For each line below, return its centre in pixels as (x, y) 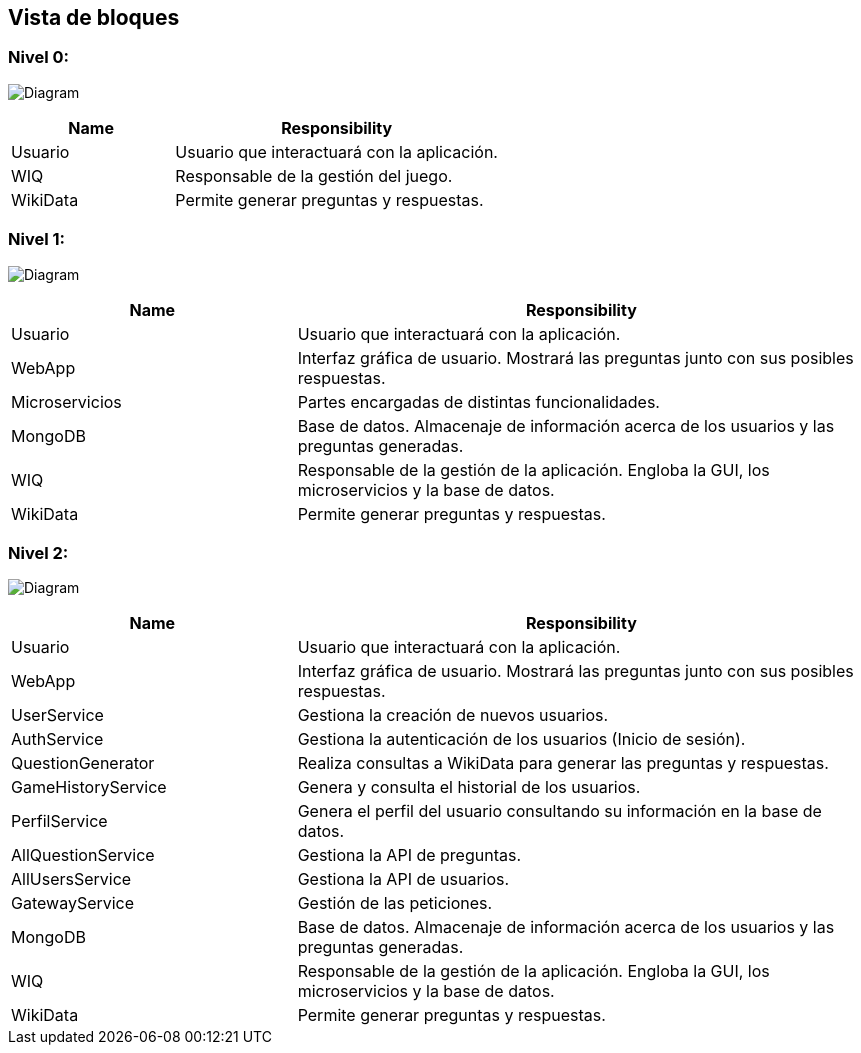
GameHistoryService (89, 787)
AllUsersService (71, 879)
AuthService (57, 739)
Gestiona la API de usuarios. (403, 879)
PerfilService (59, 821)
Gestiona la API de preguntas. (409, 855)
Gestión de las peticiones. (395, 903)
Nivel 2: (38, 552)
